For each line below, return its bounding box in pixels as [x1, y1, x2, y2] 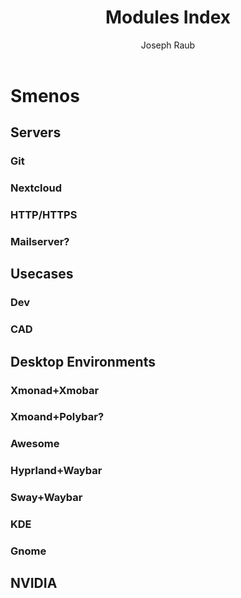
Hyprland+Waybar [10, 464, 103, 478]
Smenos [10, 84, 80, 107]
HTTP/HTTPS [10, 208, 78, 222]
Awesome [10, 437, 60, 451]
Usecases [10, 266, 74, 283]
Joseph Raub [140, 39, 196, 51]
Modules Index [104, 6, 232, 29]
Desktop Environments [10, 353, 156, 370]
